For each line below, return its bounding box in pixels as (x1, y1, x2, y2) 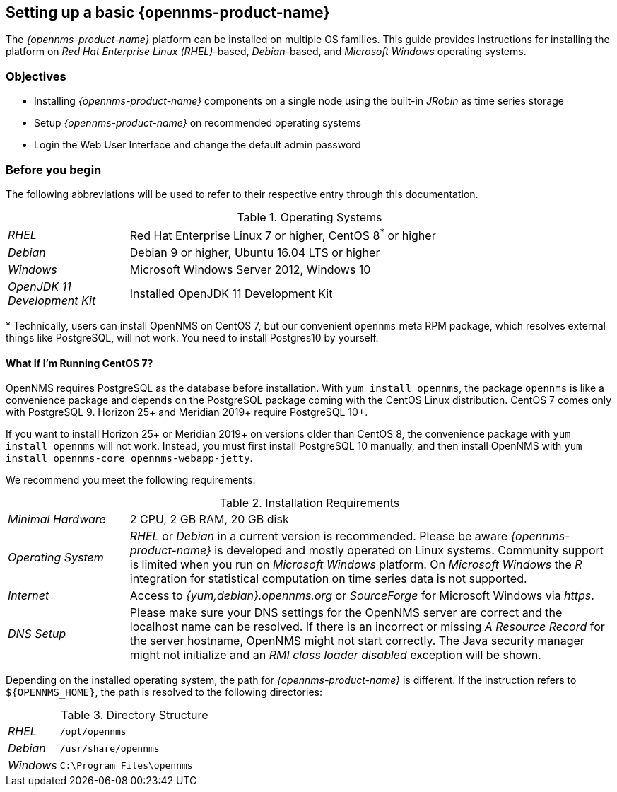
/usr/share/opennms (59, 742, 160, 754)
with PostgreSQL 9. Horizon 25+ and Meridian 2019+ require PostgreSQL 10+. (6, 406, 368, 419)
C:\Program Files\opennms (59, 759, 193, 771)
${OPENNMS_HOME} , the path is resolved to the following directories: (6, 686, 323, 699)
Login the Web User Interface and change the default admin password (34, 139, 361, 151)
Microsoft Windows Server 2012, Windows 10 (129, 262, 371, 277)
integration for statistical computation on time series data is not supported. (129, 571, 527, 586)
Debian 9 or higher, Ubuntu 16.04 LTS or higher (129, 245, 380, 260)
